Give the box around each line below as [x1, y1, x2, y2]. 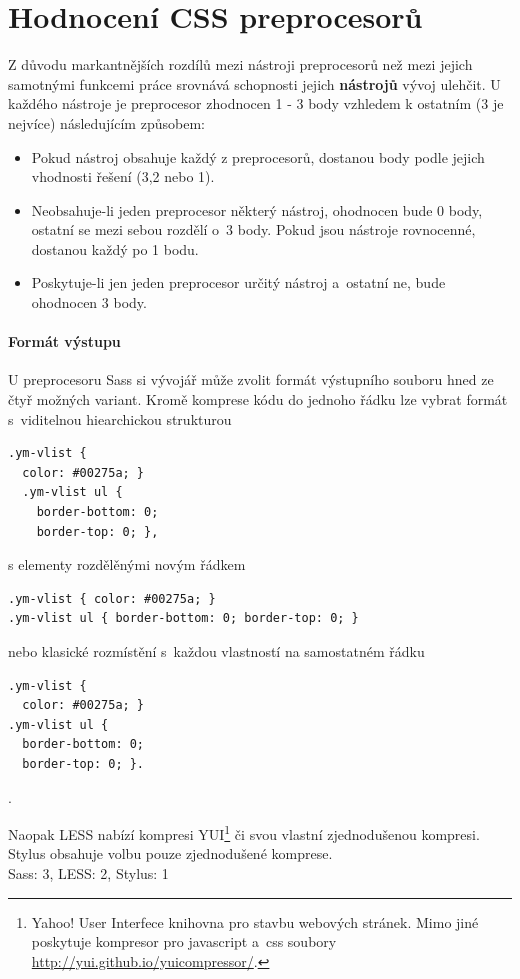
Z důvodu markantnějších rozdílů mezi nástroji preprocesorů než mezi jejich [8, 54, 473, 75]
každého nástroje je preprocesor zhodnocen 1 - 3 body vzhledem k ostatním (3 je [8, 93, 504, 114]
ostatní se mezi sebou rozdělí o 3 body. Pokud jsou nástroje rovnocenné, [31, 219, 476, 240]
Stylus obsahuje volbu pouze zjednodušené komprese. [8, 843, 333, 864]
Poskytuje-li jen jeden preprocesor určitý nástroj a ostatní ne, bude [31, 272, 446, 293]
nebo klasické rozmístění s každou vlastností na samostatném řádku [8, 640, 425, 661]
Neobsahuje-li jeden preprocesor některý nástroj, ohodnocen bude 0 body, [31, 199, 483, 220]
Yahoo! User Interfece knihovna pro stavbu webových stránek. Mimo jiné [31, 911, 479, 932]
